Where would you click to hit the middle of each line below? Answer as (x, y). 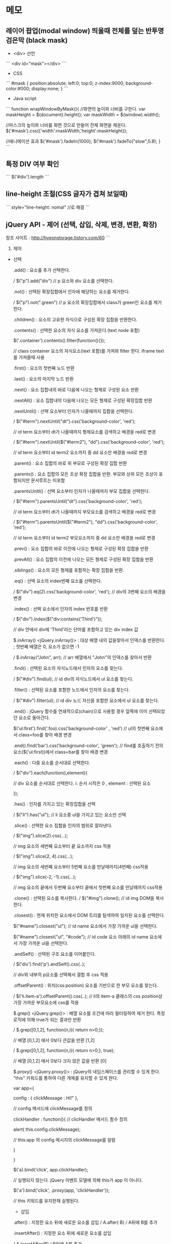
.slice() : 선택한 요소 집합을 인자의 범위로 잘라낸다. (63, 826)
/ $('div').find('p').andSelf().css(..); (49, 964)
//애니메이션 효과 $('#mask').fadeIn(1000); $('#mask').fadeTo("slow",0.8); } (83, 141)
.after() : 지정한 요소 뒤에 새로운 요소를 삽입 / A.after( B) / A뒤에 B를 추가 (85, 1222)
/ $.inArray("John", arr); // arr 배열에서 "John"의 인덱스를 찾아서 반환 (82, 657)
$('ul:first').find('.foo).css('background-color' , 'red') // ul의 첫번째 (81, 728)
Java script (25, 98)
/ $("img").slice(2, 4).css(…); (43, 856)
